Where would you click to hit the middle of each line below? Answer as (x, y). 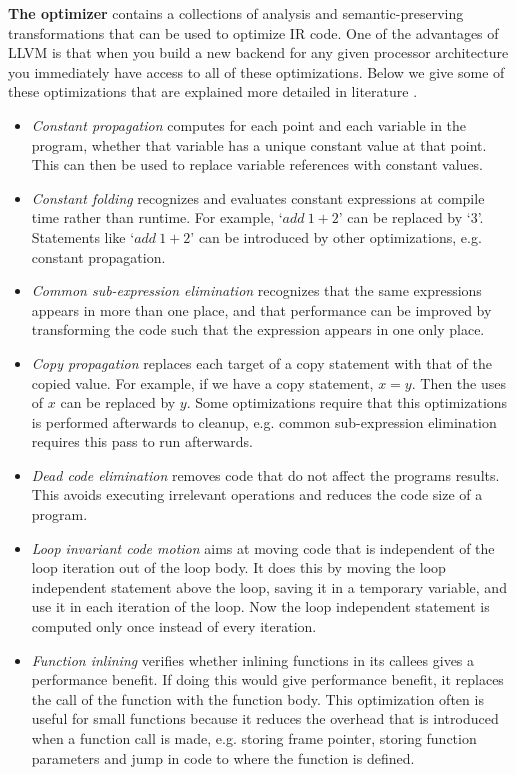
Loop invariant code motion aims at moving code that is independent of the (263, 547)
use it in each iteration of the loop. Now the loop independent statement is (260, 606)
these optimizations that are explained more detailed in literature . (213, 91)
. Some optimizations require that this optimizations (347, 402)
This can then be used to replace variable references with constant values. (257, 164)
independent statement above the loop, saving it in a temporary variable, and (269, 586)
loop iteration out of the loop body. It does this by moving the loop (238, 567)
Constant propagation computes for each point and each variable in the (249, 124)
